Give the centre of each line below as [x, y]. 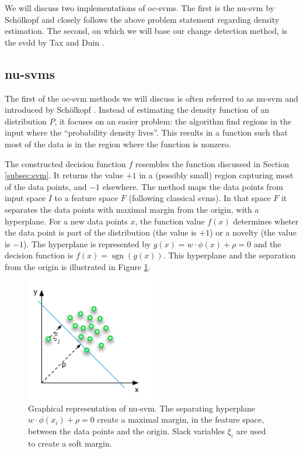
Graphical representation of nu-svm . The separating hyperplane [142, 408]
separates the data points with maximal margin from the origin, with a [132, 209]
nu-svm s [30, 73]
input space [25, 198]
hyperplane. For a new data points [66, 221]
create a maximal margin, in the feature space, [180, 419]
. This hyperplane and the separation [229, 255]
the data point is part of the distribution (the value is [101, 232]
